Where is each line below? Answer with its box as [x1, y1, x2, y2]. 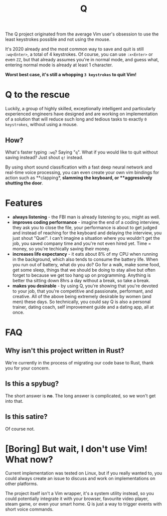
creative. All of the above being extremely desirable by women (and [12, 293, 152, 299]
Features [5, 197, 43, 209]
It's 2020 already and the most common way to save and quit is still [5, 46, 144, 52]
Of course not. [5, 426, 35, 432]
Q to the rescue [5, 89, 70, 100]
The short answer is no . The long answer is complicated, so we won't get [5, 392, 156, 399]
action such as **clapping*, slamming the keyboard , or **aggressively [5, 174, 153, 180]
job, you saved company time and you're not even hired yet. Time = [12, 240, 152, 246]
